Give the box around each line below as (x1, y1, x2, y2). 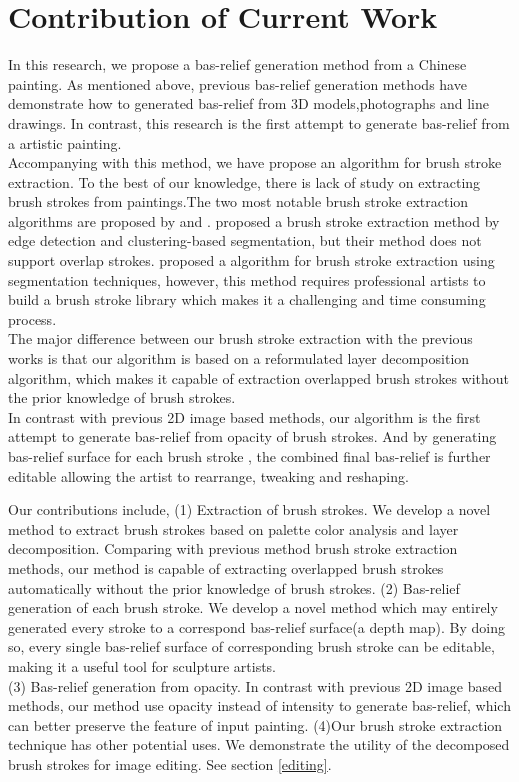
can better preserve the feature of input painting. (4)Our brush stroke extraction (8, 714, 503, 735)
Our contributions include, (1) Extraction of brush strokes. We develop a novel (8, 499, 491, 520)
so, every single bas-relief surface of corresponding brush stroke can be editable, (8, 636, 495, 657)
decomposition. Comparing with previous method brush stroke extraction (8, 538, 458, 559)
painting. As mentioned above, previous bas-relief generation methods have (8, 73, 467, 94)
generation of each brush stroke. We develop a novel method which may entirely (8, 597, 498, 618)
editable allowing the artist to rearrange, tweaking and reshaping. (8, 465, 409, 486)
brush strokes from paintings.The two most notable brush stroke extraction (8, 191, 469, 212)
